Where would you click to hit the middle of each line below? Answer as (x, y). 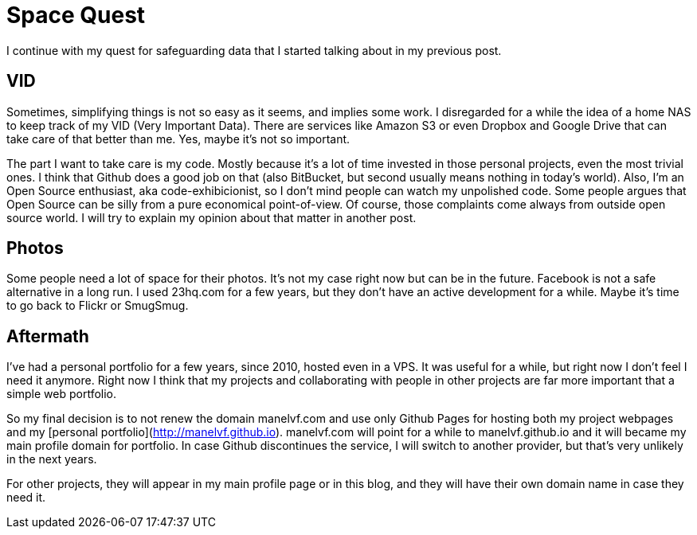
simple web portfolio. (62, 394)
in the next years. (52, 459)
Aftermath (48, 336)
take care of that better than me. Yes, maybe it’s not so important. (178, 139)
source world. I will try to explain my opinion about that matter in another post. (211, 217)
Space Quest (76, 15)
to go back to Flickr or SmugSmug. (98, 306)
